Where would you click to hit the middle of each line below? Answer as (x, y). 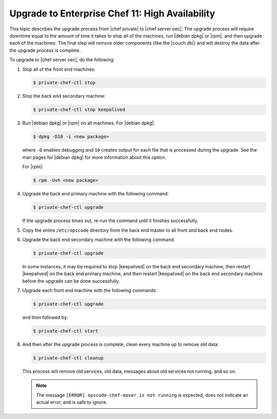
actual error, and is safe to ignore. (72, 402)
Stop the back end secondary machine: (64, 96)
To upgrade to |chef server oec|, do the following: (62, 60)
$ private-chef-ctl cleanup (68, 358)
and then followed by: (45, 317)
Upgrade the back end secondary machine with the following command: (99, 240)
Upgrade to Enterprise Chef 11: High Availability (112, 13)
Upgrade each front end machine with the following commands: (90, 290)
